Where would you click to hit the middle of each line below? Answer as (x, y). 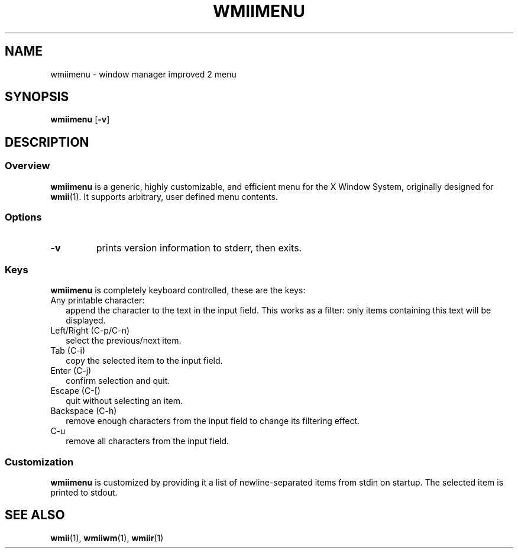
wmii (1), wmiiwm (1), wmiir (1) (107, 538)
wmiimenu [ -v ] (80, 119)
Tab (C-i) (68, 351)
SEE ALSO (35, 515)
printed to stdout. (84, 492)
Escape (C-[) (75, 391)
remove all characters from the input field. (148, 441)
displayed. (86, 321)
